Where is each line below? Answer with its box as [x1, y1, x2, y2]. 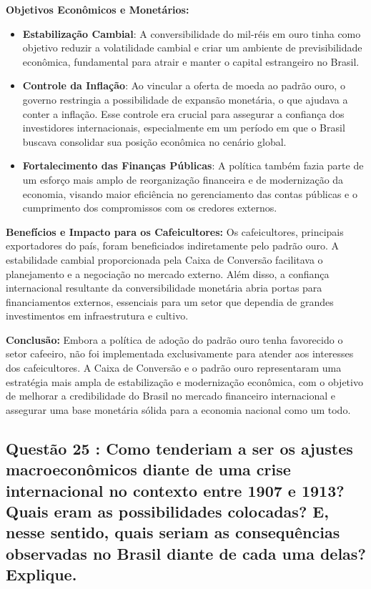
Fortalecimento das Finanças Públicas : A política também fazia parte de [22, 158, 364, 173]
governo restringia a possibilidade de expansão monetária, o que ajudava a [22, 91, 348, 107]
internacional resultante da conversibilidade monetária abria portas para [6, 280, 322, 295]
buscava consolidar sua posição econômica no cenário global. [22, 134, 287, 149]
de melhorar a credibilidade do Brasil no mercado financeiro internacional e [6, 388, 336, 403]
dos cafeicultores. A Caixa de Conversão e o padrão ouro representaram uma [6, 360, 342, 375]
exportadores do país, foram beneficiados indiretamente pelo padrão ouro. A [6, 238, 340, 253]
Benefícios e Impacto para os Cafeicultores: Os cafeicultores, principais [6, 224, 344, 239]
